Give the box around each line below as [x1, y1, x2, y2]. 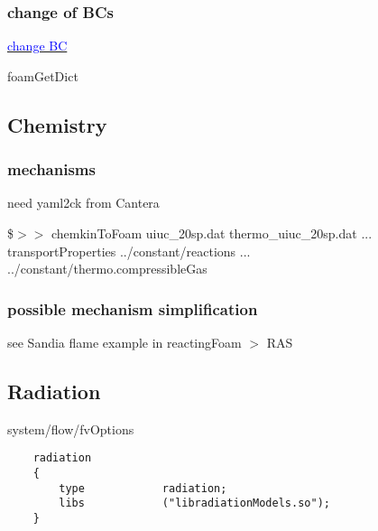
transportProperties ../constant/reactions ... [7, 241, 251, 260]
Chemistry [7, 110, 107, 138]
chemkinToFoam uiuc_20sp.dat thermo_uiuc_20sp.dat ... [51, 224, 373, 242]
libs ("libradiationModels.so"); [59, 497, 330, 510]
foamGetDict [7, 66, 78, 85]
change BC [7, 36, 68, 55]
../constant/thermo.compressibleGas [7, 259, 207, 278]
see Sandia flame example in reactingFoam [7, 333, 242, 351]
